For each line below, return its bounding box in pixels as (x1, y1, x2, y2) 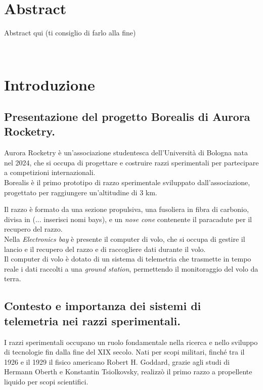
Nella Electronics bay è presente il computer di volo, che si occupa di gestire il (4, 234, 245, 244)
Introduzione (4, 74, 95, 95)
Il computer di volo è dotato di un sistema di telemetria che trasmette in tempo (4, 253, 251, 264)
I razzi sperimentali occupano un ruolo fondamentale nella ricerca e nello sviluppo (4, 336, 258, 347)
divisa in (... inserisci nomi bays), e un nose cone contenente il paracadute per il (4, 213, 252, 224)
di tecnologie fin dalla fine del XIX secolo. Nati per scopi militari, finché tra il (4, 346, 245, 357)
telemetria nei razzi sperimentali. (4, 313, 181, 328)
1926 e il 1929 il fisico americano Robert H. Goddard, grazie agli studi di (4, 356, 230, 367)
